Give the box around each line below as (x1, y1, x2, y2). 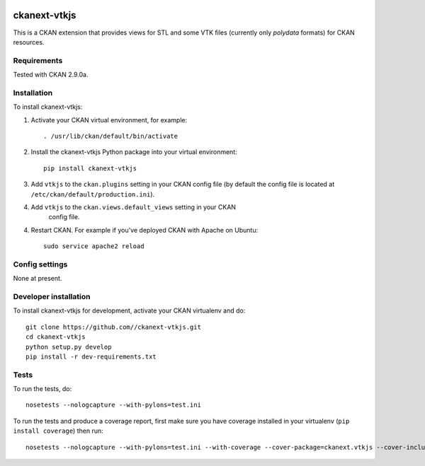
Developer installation (13, 292, 91, 301)
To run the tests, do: (13, 385, 72, 393)
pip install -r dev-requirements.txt (25, 352, 157, 361)
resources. (13, 37, 45, 46)
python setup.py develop (25, 343, 112, 351)
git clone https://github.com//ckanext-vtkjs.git (25, 322, 202, 331)
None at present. (13, 274, 62, 283)
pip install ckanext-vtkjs (43, 164, 137, 173)
